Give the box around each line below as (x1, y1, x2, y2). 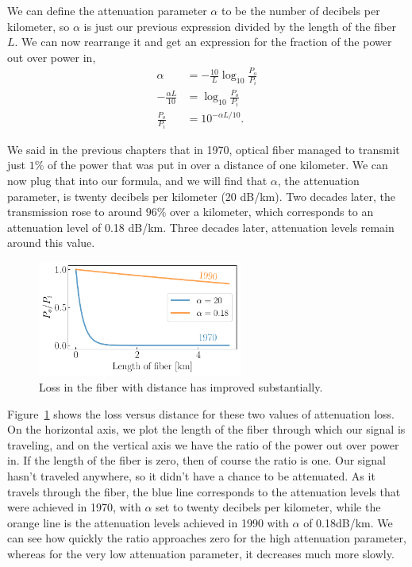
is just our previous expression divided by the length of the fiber (83, 17, 396, 34)
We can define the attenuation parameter (7, 2, 207, 18)
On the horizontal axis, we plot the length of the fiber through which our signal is (7, 421, 406, 438)
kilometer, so (7, 17, 70, 34)
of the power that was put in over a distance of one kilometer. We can (48, 156, 388, 173)
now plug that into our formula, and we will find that (7, 172, 268, 188)
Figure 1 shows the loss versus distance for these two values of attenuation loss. (7, 405, 395, 422)
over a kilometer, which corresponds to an (169, 203, 374, 220)
